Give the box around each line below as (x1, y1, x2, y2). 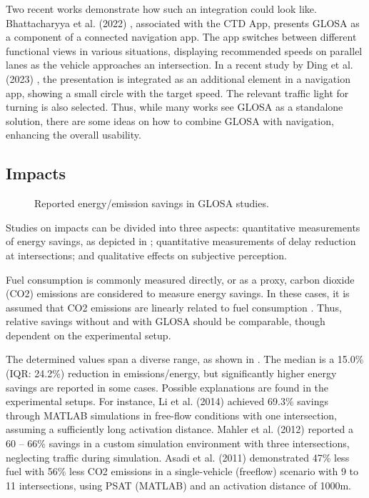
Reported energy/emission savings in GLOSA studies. (34, 196, 269, 211)
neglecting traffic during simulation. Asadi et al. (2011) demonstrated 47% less (6, 449, 350, 464)
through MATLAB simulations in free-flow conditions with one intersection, (6, 407, 338, 422)
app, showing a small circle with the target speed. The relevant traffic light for (6, 85, 349, 100)
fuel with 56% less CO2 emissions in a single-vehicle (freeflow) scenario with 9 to (6, 464, 359, 479)
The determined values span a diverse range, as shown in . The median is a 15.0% (6, 352, 364, 367)
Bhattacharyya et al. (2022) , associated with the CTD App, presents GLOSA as (6, 15, 360, 30)
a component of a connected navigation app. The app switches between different (6, 29, 357, 44)
